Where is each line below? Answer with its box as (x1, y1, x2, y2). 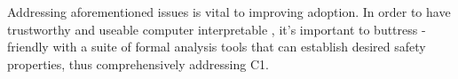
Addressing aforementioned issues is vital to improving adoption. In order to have (7, 3, 451, 20)
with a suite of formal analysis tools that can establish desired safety (52, 37, 426, 56)
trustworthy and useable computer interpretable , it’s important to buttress (7, 20, 418, 38)
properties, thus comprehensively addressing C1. (7, 54, 269, 73)
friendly (7, 37, 49, 56)
